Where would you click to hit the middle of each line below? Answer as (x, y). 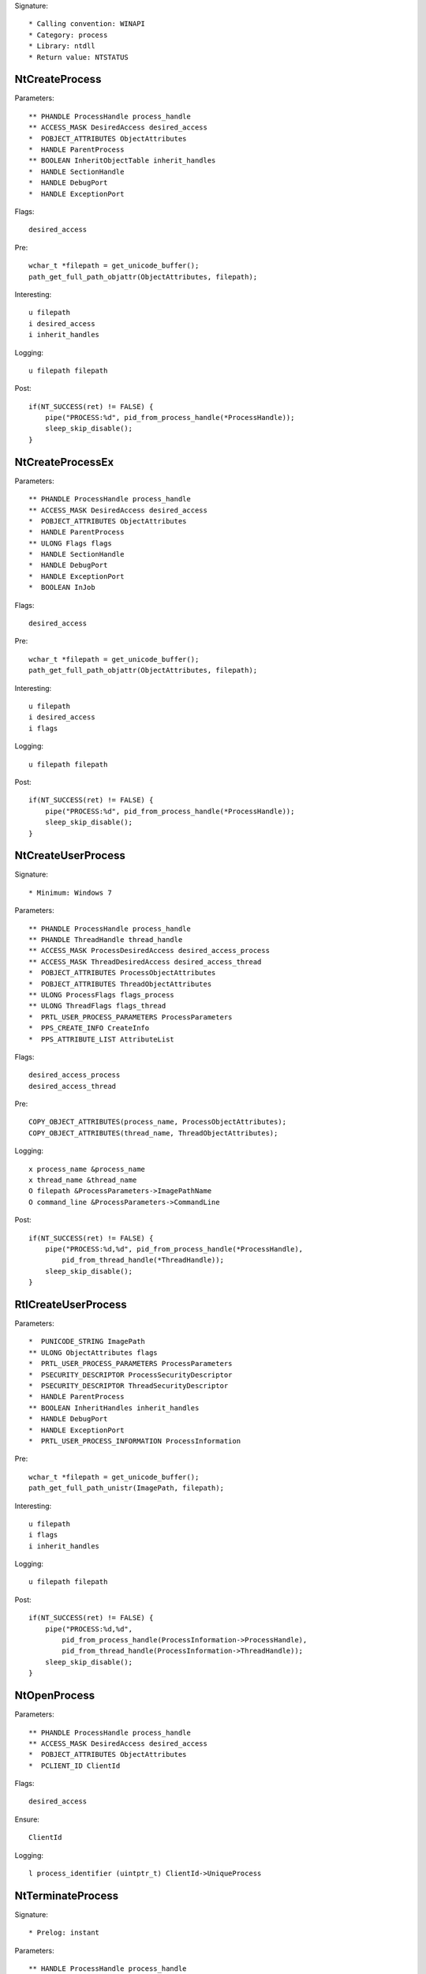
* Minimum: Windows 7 (70, 893)
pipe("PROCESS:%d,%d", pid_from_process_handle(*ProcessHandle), (174, 1249)
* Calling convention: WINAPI (87, 24)
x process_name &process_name (87, 1169)
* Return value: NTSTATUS (79, 57)
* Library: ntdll (62, 46)
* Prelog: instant (64, 1933)
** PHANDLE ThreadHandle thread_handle (106, 939)
